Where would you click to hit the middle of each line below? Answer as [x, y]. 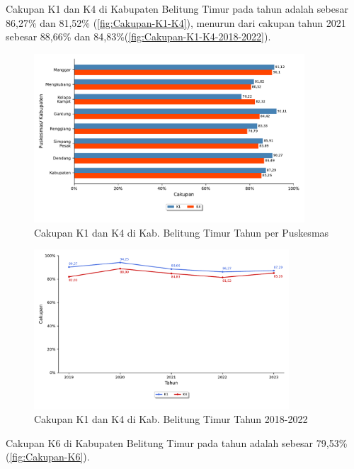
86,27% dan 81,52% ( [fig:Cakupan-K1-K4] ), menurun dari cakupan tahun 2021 [176, 22]
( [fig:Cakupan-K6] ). [48, 457]
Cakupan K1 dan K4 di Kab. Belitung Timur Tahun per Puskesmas [182, 232]
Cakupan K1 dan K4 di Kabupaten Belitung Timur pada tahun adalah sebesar [177, 9]
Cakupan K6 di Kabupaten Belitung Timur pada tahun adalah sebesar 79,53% [177, 442]
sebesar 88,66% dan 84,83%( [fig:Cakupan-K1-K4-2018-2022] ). [138, 36]
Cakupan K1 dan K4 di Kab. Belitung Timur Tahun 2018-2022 [171, 419]
